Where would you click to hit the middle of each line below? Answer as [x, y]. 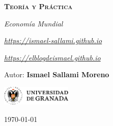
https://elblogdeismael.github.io [52, 57]
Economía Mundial [34, 23]
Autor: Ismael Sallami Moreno [57, 74]
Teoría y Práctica [38, 6]
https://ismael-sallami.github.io [53, 40]
